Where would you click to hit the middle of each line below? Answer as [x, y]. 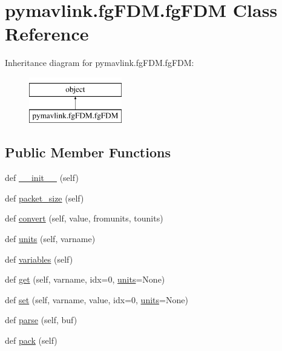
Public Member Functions [88, 152]
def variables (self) [39, 259]
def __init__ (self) [42, 178]
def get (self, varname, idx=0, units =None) [85, 279]
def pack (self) [31, 340]
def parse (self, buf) [41, 320]
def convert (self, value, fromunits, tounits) [84, 218]
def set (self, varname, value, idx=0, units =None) [97, 299]
